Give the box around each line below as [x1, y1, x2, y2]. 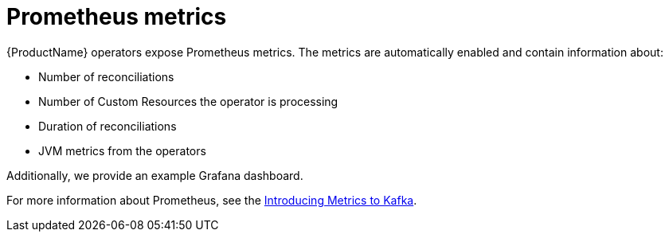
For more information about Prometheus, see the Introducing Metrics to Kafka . [6, 193, 417, 207]
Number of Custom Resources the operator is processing [38, 94, 338, 108]
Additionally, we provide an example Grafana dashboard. [6, 168, 303, 182]
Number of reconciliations [38, 69, 174, 84]
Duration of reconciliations [38, 119, 177, 133]
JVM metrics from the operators [38, 143, 206, 158]
